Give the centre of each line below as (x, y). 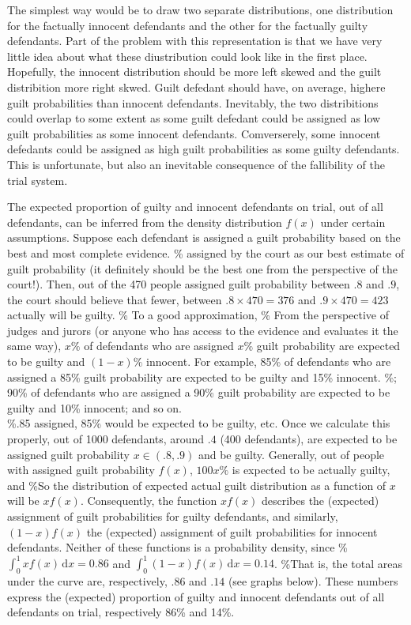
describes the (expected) (320, 501)
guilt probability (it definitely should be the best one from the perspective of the (202, 268)
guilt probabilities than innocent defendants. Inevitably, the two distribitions (193, 102)
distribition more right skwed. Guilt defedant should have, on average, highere (196, 87)
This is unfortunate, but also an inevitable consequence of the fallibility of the (196, 164)
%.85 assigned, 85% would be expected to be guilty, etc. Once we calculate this (199, 423)
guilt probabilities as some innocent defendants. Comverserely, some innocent (194, 133)
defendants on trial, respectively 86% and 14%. (121, 612)
